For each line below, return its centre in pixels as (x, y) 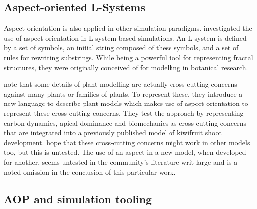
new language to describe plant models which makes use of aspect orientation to (126, 103)
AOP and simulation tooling (78, 198)
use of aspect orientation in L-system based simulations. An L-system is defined (125, 38)
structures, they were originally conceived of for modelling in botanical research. (126, 67)
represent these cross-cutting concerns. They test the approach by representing (124, 113)
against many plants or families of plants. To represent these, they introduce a (123, 93)
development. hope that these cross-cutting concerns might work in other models (127, 142)
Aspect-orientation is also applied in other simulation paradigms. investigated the (128, 28)
